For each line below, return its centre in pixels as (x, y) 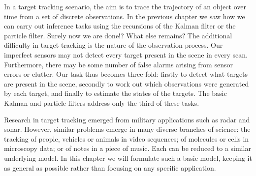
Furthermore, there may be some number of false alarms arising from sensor (118, 64)
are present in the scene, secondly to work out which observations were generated (127, 83)
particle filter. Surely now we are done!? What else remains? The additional (118, 35)
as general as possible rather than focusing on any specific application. (110, 167)
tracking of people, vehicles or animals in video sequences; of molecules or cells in (127, 138)
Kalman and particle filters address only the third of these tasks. (102, 103)
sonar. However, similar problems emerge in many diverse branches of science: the (127, 129)
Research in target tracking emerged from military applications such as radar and (127, 119)
